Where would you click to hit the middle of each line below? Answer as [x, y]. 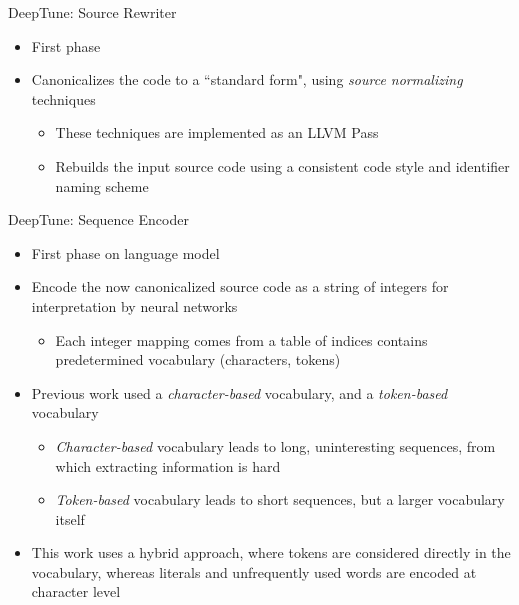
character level [76, 591]
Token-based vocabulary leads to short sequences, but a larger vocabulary [280, 499]
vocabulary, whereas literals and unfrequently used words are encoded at [254, 571]
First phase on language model [125, 252]
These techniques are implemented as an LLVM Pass [217, 132]
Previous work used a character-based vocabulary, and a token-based [239, 392]
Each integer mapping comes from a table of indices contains [241, 339]
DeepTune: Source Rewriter [92, 12]
